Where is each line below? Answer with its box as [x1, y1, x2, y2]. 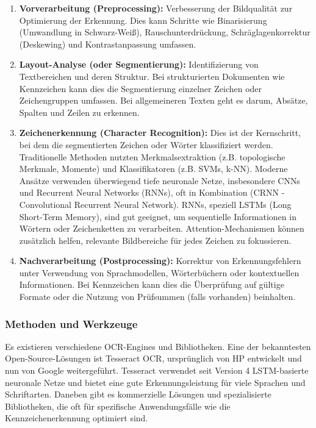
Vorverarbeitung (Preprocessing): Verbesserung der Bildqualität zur [19, 2, 293, 14]
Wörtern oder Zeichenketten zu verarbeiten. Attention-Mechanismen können [19, 222, 304, 235]
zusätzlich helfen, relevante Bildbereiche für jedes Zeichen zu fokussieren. [19, 234, 292, 246]
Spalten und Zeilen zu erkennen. [19, 105, 140, 118]
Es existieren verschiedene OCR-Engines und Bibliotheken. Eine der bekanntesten [5, 340, 311, 352]
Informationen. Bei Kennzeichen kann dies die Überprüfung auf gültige [19, 278, 284, 291]
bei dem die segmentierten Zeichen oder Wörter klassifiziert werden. [19, 138, 273, 151]
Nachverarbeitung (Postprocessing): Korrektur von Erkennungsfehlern [19, 254, 301, 267]
